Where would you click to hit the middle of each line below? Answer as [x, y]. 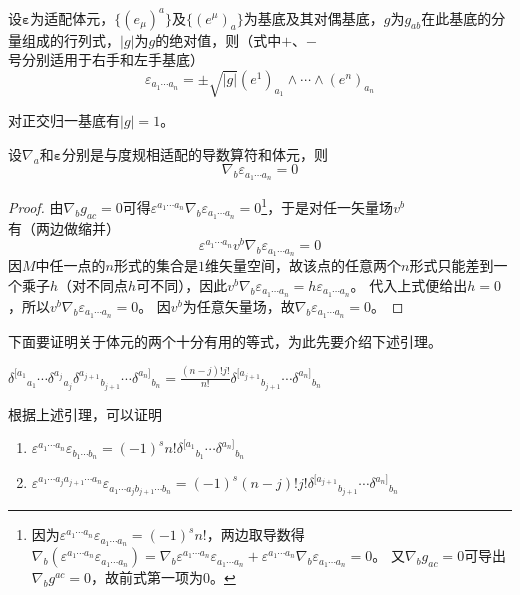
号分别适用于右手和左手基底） [106, 59]
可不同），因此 [182, 284]
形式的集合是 [156, 265]
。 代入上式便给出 [409, 284]
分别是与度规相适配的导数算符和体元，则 [195, 153]
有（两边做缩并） [64, 227]
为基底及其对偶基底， [313, 17]
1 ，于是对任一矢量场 [327, 205]
